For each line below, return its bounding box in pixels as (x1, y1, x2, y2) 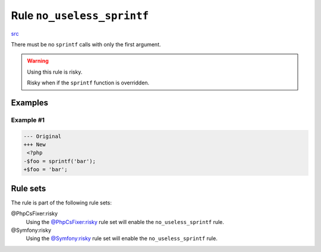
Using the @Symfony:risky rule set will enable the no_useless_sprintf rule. (26, 235, 218, 242)
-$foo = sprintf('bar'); (23, 157, 96, 165)
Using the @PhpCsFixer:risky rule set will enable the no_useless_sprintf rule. (26, 218, 224, 225)
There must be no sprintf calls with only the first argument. (11, 40, 161, 48)
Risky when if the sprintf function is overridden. (27, 79, 150, 86)
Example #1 (11, 116, 45, 124)
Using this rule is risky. (27, 68, 83, 75)
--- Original (23, 133, 62, 140)
